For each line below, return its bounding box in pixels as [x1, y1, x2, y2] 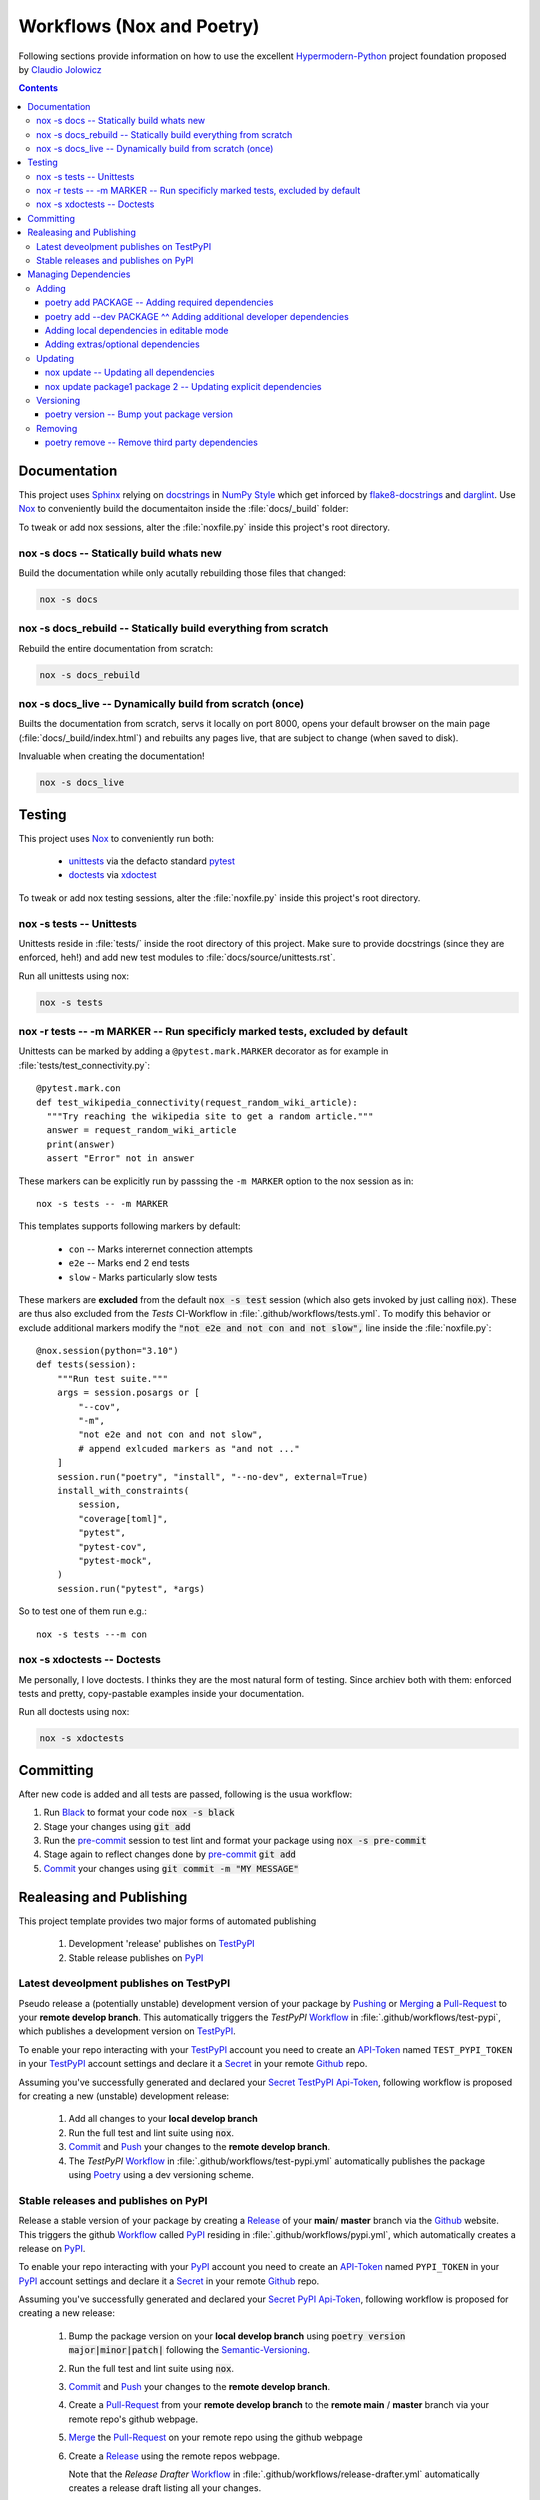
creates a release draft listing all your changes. [68, 2482, 262, 2494]
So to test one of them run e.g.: [18, 1605, 147, 1617]
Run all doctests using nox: [18, 1706, 130, 1718]
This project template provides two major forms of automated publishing [18, 1915, 317, 1927]
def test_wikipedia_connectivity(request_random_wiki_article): [36, 1096, 359, 1108]
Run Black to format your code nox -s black [43, 1806, 235, 1819]
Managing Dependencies [27, 268, 131, 280]
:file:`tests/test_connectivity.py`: [18, 1059, 150, 1071]
